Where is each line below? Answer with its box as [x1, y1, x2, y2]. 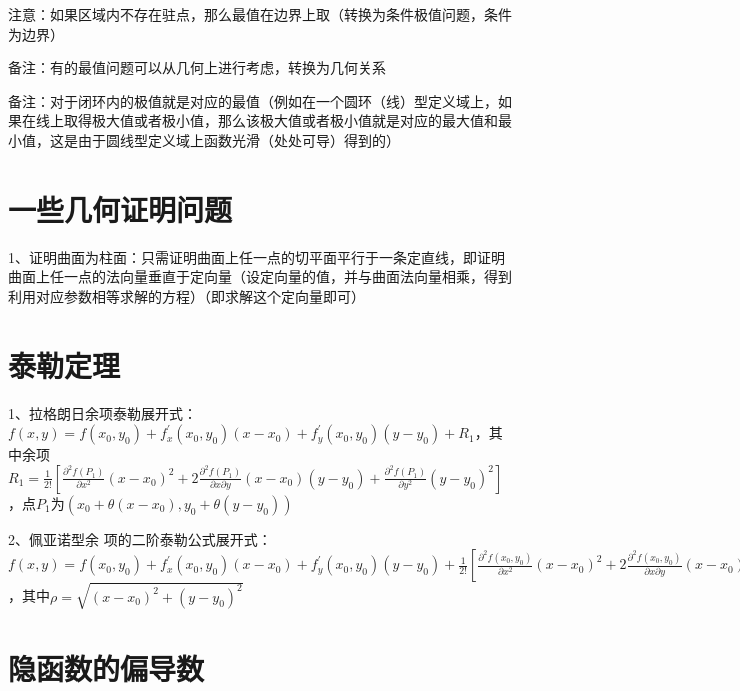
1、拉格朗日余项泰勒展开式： [8, 402, 197, 423]
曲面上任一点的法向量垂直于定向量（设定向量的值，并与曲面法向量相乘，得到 [8, 266, 512, 287]
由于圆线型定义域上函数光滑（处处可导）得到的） [77, 129, 400, 150]
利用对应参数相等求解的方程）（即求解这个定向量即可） [8, 285, 365, 306]
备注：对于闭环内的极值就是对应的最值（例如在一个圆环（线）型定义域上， [8, 90, 498, 111]
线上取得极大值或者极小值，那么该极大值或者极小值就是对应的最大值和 [35, 110, 498, 131]
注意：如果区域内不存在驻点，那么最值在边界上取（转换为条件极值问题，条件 [8, 4, 512, 24]
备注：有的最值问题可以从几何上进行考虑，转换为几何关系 [8, 57, 386, 78]
